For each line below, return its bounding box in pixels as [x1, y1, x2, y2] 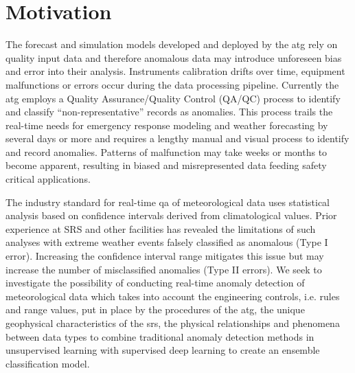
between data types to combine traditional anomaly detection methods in [5, 329, 314, 343]
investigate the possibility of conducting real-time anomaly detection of [5, 275, 305, 290]
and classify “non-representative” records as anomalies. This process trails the [5, 104, 333, 119]
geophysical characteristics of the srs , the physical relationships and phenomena [5, 316, 340, 330]
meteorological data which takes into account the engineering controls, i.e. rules [5, 289, 340, 303]
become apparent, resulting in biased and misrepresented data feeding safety [5, 158, 327, 172]
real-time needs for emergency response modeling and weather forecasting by [5, 117, 328, 132]
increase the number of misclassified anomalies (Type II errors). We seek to [5, 262, 322, 276]
